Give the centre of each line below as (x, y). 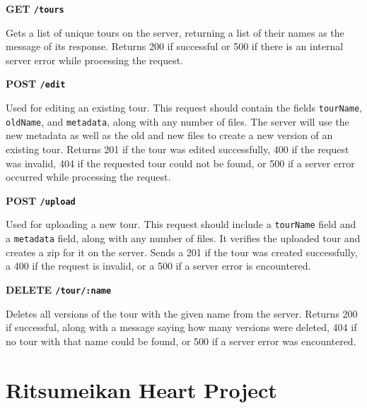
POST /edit (36, 84)
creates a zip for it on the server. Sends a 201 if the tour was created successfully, (182, 252)
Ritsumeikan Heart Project (141, 389)
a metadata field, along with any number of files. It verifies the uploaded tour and (183, 238)
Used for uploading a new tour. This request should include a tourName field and (181, 224)
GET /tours (35, 8)
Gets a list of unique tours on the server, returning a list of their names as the (175, 32)
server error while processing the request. (95, 60)
